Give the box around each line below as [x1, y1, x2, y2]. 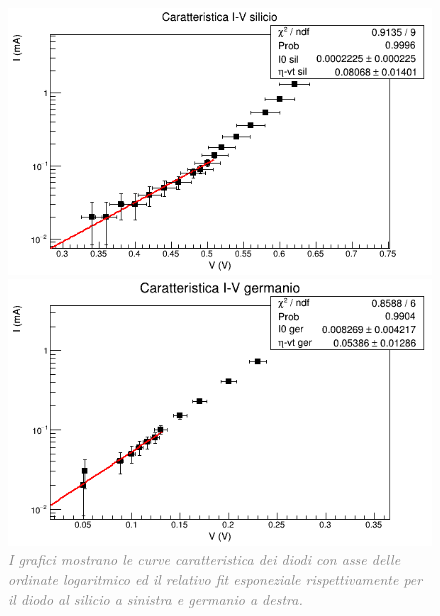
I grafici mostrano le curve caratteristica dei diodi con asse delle [8, 549, 401, 570]
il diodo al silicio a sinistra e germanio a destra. [8, 588, 303, 609]
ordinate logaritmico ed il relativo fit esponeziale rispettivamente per [8, 568, 423, 589]
